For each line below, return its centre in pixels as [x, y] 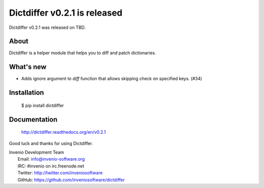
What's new [28, 67]
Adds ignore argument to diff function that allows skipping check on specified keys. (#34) [112, 79]
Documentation [33, 119]
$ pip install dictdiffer [43, 105]
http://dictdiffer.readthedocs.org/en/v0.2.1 [64, 132]
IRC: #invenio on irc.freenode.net [51, 166]
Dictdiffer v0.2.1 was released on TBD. [47, 27]
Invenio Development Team [37, 152]
